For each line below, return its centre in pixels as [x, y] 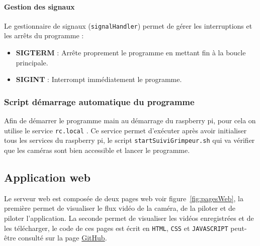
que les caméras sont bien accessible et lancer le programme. [97, 150]
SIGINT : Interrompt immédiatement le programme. [99, 79]
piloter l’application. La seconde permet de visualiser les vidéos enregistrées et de [129, 218]
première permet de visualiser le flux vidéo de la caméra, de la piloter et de [120, 208]
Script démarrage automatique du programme [99, 101]
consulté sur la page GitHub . [63, 238]
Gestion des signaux [39, 6]
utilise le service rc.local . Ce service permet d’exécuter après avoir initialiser [125, 130]
